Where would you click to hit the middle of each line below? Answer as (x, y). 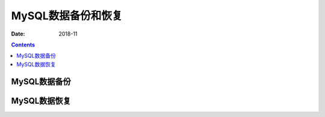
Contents (23, 45)
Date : (18, 34)
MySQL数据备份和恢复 (67, 16)
